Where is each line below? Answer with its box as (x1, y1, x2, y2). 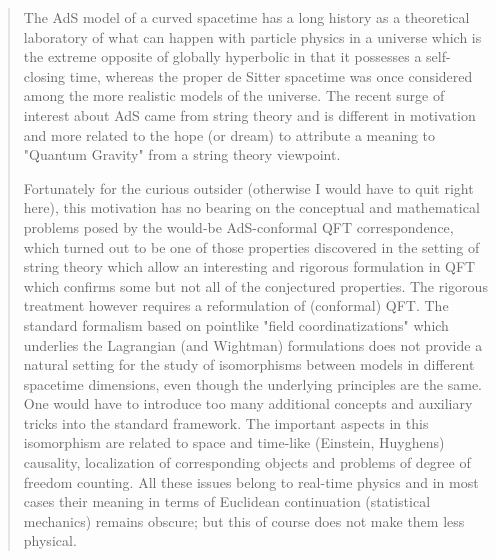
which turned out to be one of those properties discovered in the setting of (23, 236, 480, 257)
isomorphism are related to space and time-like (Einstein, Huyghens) (23, 432, 445, 453)
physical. (23, 530, 77, 551)
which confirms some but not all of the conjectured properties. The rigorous (23, 275, 488, 296)
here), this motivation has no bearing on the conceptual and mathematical (23, 197, 480, 218)
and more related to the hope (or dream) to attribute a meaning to (23, 124, 436, 145)
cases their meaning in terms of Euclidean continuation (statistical (23, 491, 431, 512)
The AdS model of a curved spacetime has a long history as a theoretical (23, 7, 470, 27)
